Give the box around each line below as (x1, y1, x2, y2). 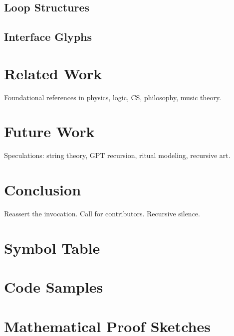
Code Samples (4, 277, 103, 297)
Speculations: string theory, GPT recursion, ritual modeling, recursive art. (4, 150, 231, 161)
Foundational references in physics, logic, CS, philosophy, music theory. (4, 92, 222, 102)
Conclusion (4, 179, 81, 200)
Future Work (4, 121, 95, 142)
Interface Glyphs (4, 29, 92, 44)
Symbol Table (4, 237, 100, 258)
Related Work (4, 63, 102, 83)
